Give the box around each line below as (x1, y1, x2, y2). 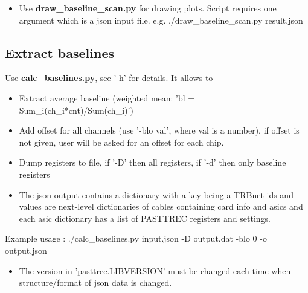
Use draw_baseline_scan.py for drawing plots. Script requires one (19, 2, 277, 14)
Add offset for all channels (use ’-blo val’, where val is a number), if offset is (19, 124, 300, 137)
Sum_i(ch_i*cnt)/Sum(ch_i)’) (19, 103, 133, 116)
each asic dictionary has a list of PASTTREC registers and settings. (19, 211, 271, 224)
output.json (5, 243, 47, 256)
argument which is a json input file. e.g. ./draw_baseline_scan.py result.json (19, 13, 303, 26)
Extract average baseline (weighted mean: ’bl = (19, 91, 195, 104)
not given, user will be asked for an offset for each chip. (19, 135, 224, 148)
